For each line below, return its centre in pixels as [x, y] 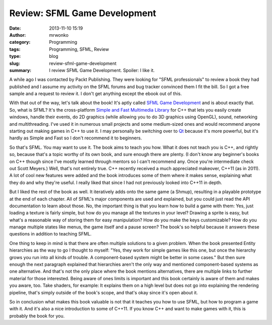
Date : [15, 28]
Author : [18, 35]
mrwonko [59, 35]
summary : [20, 70]
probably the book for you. [37, 316]
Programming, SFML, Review [79, 49]
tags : [15, 49]
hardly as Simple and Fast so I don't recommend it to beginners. [76, 138]
